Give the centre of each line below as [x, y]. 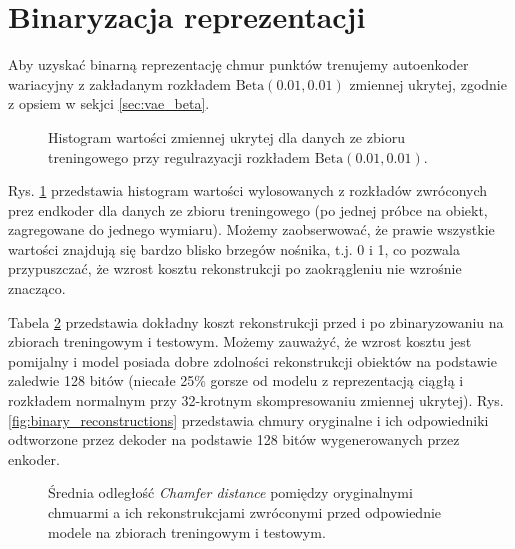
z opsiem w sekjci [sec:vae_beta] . [109, 103]
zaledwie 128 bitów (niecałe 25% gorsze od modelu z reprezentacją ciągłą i [236, 380]
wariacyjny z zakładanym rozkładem [119, 83]
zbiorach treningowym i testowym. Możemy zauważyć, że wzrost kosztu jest [240, 341]
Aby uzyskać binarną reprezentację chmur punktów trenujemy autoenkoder [238, 64]
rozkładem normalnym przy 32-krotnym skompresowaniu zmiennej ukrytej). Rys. [256, 400]
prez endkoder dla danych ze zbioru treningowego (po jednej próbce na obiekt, [248, 209]
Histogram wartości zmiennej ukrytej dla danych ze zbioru [226, 136]
